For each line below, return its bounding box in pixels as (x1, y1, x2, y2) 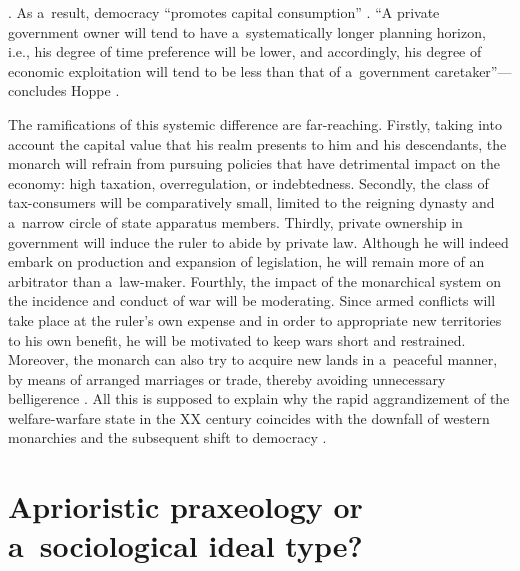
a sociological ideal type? (8, 525, 363, 566)
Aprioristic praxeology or (8, 486, 363, 527)
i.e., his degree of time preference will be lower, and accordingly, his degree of (8, 41, 482, 62)
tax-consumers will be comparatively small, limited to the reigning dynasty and (8, 192, 495, 213)
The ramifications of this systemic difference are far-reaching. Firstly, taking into (8, 113, 502, 134)
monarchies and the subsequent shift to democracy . (8, 427, 327, 448)
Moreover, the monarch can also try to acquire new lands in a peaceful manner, (8, 349, 498, 370)
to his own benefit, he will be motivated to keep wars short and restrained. (8, 329, 466, 350)
